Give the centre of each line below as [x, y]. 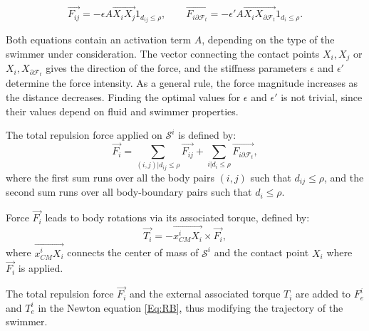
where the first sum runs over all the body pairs [110, 177]
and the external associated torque [205, 294]
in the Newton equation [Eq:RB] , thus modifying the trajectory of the [191, 307]
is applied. [41, 268]
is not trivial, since [322, 97]
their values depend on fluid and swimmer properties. [122, 111]
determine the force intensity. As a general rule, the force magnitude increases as [182, 83]
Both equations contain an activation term [99, 40]
